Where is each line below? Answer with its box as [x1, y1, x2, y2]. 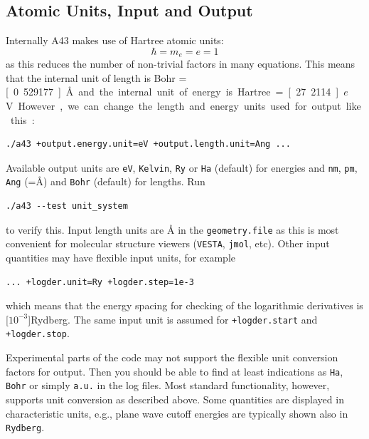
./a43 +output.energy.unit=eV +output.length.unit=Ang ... [6, 139, 291, 150]
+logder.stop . [6, 326, 70, 341]
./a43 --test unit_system [6, 201, 128, 212]
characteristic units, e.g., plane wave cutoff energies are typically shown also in [6, 406, 348, 420]
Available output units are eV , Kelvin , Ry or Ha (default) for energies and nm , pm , [6, 160, 358, 175]
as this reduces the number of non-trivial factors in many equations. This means [6, 56, 355, 71]
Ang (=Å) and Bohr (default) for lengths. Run [6, 174, 205, 189]
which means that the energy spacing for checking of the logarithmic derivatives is [6, 298, 363, 313]
